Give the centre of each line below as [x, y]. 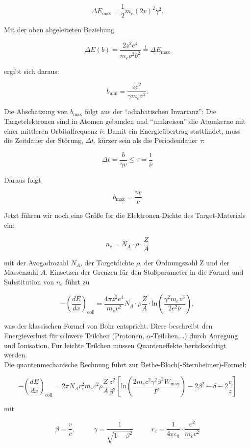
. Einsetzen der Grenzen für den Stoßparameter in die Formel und [144, 272]
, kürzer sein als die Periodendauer [146, 140]
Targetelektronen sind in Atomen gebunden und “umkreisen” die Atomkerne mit [125, 121]
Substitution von [29, 281]
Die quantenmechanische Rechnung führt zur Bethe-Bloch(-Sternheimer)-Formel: [125, 364]
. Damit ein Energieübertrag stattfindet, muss [172, 130]
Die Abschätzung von [36, 111]
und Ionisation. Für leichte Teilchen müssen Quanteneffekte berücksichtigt [115, 345]
